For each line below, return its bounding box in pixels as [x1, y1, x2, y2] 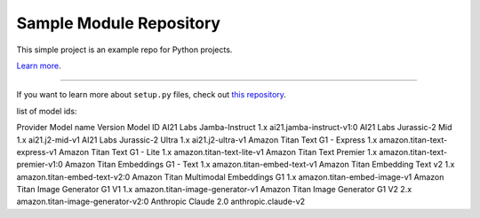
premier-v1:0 [16, 160, 64, 170]
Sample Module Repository [16, 13, 221, 33]
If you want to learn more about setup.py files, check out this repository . [16, 90, 286, 100]
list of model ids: [16, 105, 77, 116]
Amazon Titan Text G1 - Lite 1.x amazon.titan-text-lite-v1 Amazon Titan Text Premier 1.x [58, 146, 378, 157]
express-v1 [16, 146, 58, 157]
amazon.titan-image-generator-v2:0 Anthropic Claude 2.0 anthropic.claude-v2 [16, 196, 306, 207]
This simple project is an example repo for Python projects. [16, 44, 233, 55]
